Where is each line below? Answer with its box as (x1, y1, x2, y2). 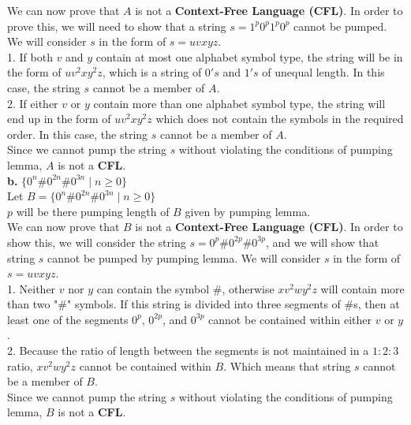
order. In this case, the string (7, 125, 148, 142)
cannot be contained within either (208, 311, 372, 327)
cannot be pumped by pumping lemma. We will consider (47, 249, 321, 266)
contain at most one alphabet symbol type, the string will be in (95, 48, 403, 65)
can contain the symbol (96, 280, 210, 296)
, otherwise (222, 280, 275, 296)
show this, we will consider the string (7, 233, 186, 250)
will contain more (320, 280, 405, 296)
